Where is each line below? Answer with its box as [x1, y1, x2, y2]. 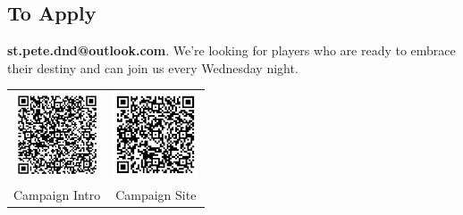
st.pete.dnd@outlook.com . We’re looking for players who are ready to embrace [7, 41, 456, 60]
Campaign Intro [13, 185, 101, 203]
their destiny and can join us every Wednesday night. [7, 58, 299, 77]
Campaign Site [115, 185, 197, 203]
